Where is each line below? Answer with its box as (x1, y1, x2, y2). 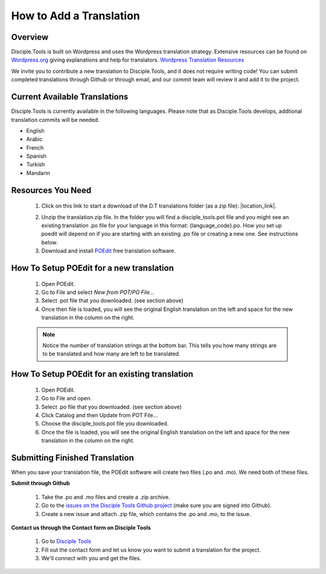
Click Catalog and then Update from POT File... (41, 411, 158, 419)
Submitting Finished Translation (11, 453, 134, 463)
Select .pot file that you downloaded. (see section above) (41, 297, 184, 304)
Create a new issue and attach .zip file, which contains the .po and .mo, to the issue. (41, 510, 251, 517)
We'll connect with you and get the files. (41, 555, 141, 562)
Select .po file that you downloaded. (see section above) (41, 403, 182, 410)
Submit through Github (11, 480, 70, 487)
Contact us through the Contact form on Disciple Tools (11, 524, 151, 531)
